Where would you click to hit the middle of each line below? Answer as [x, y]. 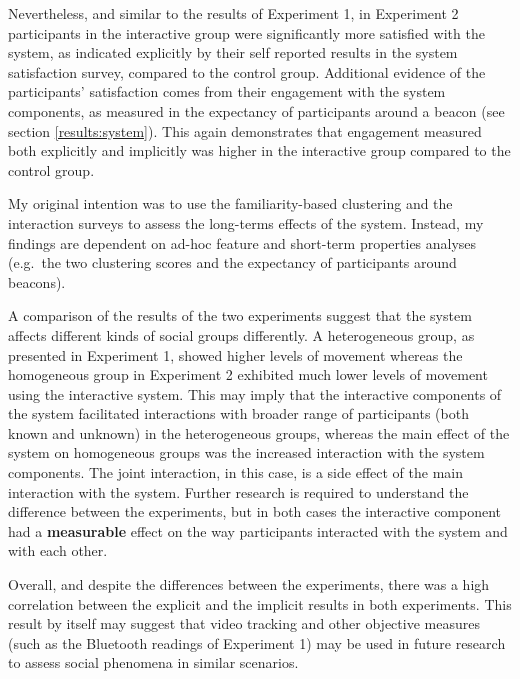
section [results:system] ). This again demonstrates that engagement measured [245, 130]
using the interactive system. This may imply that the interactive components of [255, 393]
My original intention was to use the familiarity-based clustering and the [230, 203]
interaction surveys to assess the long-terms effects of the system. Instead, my [246, 222]
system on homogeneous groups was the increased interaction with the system [246, 452]
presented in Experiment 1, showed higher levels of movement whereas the [235, 354]
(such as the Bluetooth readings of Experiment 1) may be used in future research [257, 642]
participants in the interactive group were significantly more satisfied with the [246, 32]
